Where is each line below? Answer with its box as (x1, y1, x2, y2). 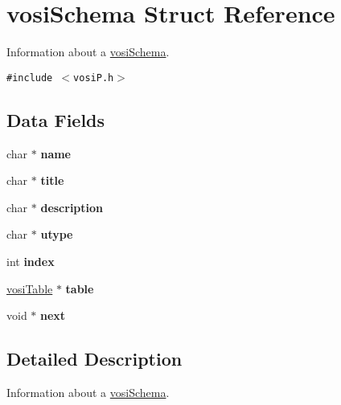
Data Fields (6, 107, 105, 132)
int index (6, 252, 55, 269)
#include (6, 72, 53, 84)
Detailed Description (6, 346, 183, 371)
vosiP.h (73, 72, 114, 84)
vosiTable (6, 280, 53, 297)
